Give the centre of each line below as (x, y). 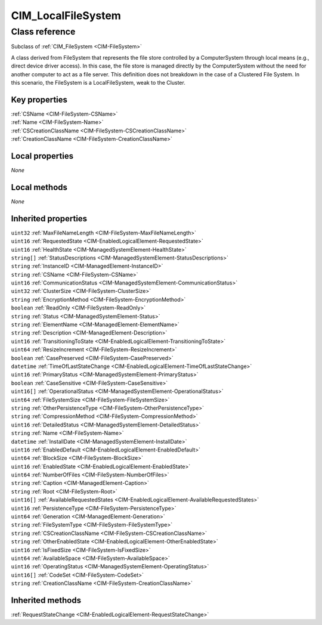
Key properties (39, 99)
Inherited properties (49, 219)
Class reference (43, 32)
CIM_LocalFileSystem (66, 16)
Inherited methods (46, 600)
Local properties (42, 156)
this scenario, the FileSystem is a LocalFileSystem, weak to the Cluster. (98, 82)
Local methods (39, 187)
